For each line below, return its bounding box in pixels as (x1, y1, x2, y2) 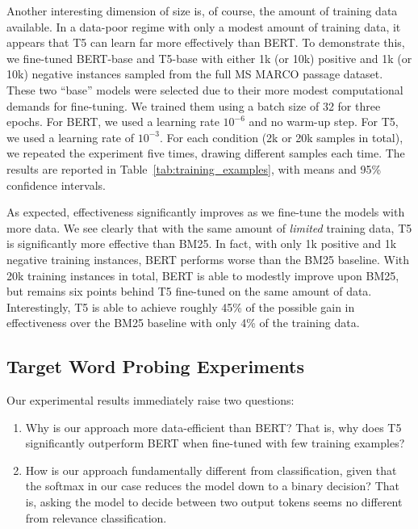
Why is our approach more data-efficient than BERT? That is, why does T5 (25, 418, 402, 435)
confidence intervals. (6, 176, 107, 193)
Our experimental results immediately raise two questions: (6, 392, 295, 409)
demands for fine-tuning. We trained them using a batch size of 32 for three (6, 97, 381, 114)
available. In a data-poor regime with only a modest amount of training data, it (6, 18, 401, 35)
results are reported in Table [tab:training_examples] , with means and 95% (6, 160, 382, 177)
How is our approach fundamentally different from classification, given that (25, 461, 397, 478)
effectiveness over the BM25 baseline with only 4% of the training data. (6, 314, 360, 331)
